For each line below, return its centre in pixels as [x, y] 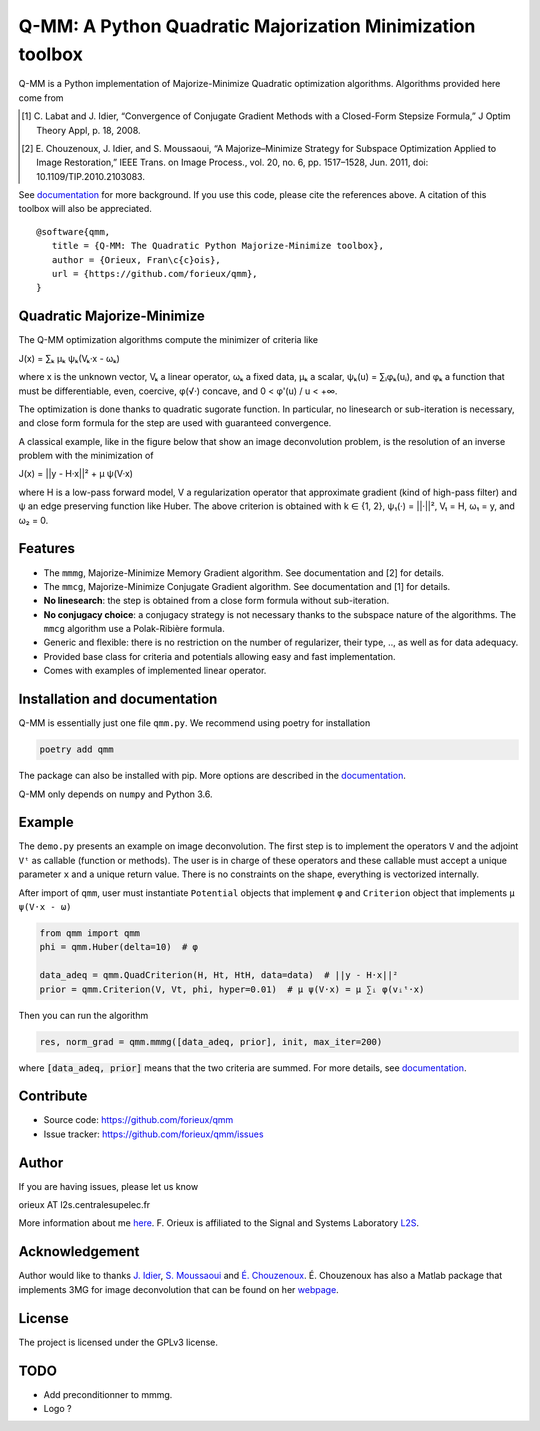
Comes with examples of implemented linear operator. [155, 671]
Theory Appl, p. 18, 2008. [88, 130]
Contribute [53, 1096]
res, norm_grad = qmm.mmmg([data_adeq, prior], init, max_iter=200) [211, 1041]
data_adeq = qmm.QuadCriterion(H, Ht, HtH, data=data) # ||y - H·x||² [219, 975]
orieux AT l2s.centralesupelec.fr [84, 1205]
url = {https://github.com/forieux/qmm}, [155, 274]
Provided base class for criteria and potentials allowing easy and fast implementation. [219, 656]
